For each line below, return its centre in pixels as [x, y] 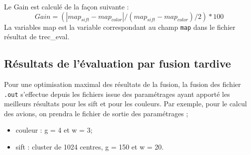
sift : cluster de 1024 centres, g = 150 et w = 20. [90, 147]
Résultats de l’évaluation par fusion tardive [118, 63]
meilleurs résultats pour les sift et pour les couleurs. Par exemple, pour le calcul [125, 104]
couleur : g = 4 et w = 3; [54, 130]
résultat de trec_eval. [37, 37]
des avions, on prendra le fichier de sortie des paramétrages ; [96, 113]
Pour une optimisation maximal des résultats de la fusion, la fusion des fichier [123, 84]
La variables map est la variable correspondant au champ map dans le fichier [120, 27]
